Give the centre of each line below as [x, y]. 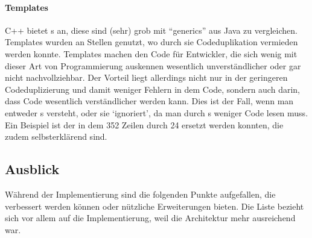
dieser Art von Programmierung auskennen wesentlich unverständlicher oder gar [153, 65]
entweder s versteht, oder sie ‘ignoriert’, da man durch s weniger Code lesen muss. [157, 112]
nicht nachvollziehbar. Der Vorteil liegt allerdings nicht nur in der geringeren [146, 77]
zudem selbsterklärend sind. [56, 136]
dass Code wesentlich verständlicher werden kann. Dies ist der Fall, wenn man [149, 101]
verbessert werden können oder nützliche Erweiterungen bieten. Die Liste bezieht [154, 206]
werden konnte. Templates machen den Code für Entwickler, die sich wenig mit [151, 53]
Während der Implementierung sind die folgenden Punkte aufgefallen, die [140, 194]
